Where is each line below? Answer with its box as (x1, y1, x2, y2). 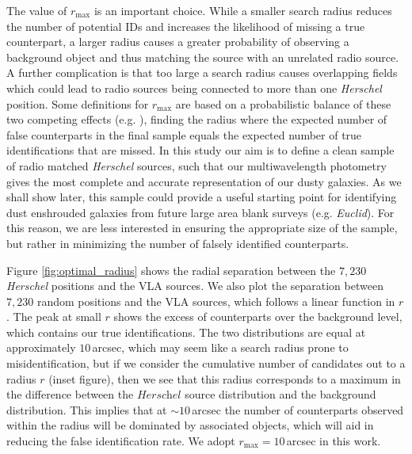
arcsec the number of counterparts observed (192, 401, 404, 418)
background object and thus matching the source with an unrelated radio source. (6, 48, 399, 65)
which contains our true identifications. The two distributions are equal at (6, 323, 366, 340)
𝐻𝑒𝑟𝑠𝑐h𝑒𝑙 (136, 390, 181, 402)
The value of (6, 2, 67, 18)
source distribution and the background (185, 386, 376, 402)
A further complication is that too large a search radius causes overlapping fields (6, 64, 398, 81)
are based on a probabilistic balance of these (175, 95, 391, 112)
